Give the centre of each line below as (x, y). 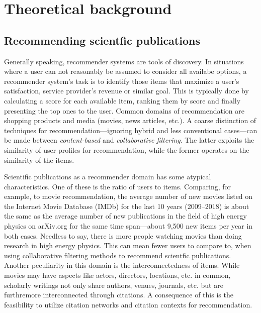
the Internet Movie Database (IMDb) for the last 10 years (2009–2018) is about (127, 206)
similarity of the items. (39, 160)
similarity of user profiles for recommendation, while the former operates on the (127, 149)
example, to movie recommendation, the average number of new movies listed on (128, 196)
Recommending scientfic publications (102, 40)
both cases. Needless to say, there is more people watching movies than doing (123, 235)
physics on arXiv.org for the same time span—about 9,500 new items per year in (128, 226)
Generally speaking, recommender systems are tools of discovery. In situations (124, 61)
